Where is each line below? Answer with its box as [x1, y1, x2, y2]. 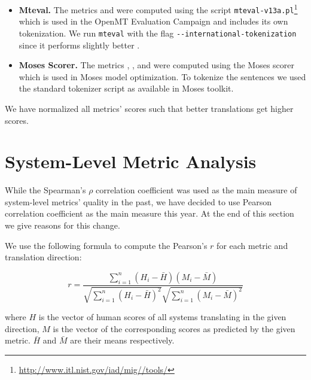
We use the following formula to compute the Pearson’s [5, 239, 208, 251]
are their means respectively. [70, 334, 175, 346]
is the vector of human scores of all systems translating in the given [38, 311, 286, 323]
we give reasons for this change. [5, 219, 120, 232]
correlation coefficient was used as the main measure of [96, 184, 297, 196]
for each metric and [217, 239, 288, 251]
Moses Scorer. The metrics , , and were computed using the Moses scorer [19, 59, 294, 71]
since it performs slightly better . [19, 38, 140, 51]
